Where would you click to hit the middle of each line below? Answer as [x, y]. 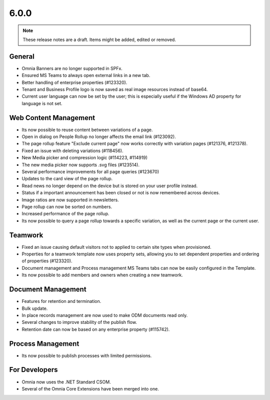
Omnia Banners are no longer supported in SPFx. [72, 68]
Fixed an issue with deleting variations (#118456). [72, 151]
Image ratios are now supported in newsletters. [70, 200]
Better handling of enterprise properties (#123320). [74, 82]
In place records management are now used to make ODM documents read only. [105, 315]
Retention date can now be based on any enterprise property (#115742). [96, 329]
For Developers [33, 370]
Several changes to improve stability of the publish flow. [79, 322]
